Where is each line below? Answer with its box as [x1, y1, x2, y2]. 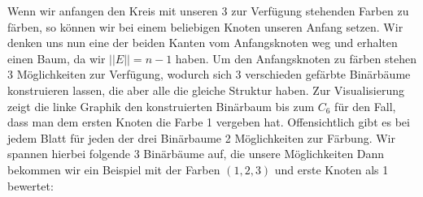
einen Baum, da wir [7, 49, 106, 66]
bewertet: [7, 177, 54, 194]
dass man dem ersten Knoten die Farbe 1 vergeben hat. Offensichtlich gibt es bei [7, 113, 410, 131]
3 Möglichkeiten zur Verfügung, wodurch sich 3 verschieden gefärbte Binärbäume [7, 66, 411, 83]
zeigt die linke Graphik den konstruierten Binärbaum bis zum [7, 97, 315, 114]
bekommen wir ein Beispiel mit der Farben [7, 161, 220, 178]
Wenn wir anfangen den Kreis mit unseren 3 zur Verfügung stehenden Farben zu [7, 2, 409, 19]
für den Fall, [334, 97, 396, 114]
